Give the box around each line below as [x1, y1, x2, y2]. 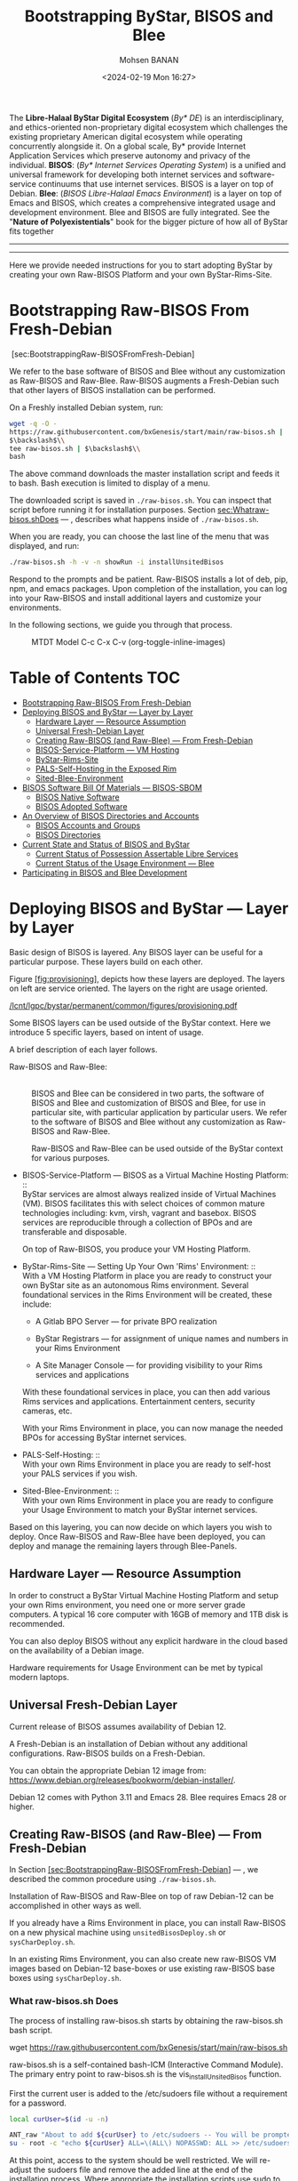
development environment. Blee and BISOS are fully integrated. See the [9, 206, 271, 217]
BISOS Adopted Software [35, 801, 128, 812]
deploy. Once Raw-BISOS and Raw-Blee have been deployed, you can [9, 1532, 266, 1541]
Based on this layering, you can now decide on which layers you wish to [9, 1522, 272, 1532]
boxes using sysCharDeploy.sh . [9, 1973, 122, 1984]
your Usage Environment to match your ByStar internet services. [21, 1505, 258, 1515]
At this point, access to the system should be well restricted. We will [9, 2155, 258, 2166]
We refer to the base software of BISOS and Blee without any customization [9, 366, 286, 376]
